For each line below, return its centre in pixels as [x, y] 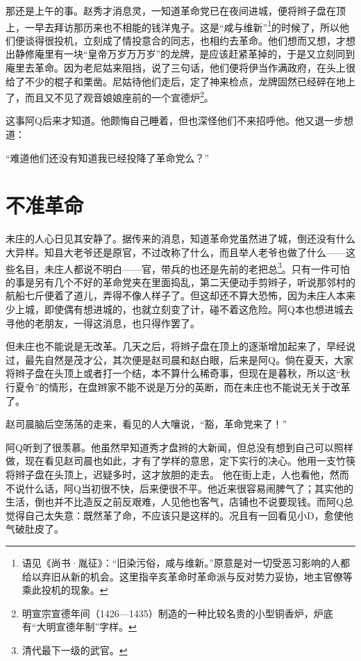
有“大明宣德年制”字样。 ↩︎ [79, 627]
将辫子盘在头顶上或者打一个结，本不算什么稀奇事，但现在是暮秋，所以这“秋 [178, 373]
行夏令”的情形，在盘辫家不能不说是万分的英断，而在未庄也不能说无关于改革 [178, 386]
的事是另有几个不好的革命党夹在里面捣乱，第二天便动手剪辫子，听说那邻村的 [180, 282]
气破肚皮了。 [35, 529]
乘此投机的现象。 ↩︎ [65, 590]
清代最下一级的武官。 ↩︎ [75, 650]
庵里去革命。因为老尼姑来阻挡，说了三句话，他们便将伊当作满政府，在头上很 [180, 68]
